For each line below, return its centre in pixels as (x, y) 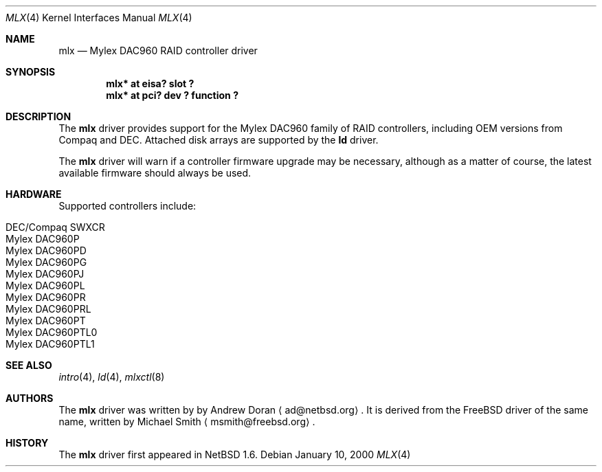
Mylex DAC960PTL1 (50, 344)
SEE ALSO (29, 365)
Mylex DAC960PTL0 (52, 332)
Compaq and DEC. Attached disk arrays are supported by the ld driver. (219, 140)
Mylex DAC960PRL (48, 309)
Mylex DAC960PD (46, 250)
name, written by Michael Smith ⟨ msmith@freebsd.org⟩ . (187, 422)
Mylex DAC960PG (46, 262)
